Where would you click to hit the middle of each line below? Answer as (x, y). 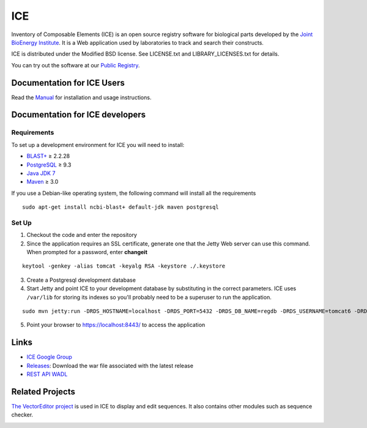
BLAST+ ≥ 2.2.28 (48, 156)
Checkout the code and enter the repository (82, 235)
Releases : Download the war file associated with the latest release (110, 366)
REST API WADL (47, 374)
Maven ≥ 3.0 (43, 182)
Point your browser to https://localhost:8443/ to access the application (116, 325)
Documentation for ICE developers (79, 115)
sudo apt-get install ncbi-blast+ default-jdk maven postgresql (121, 207)
